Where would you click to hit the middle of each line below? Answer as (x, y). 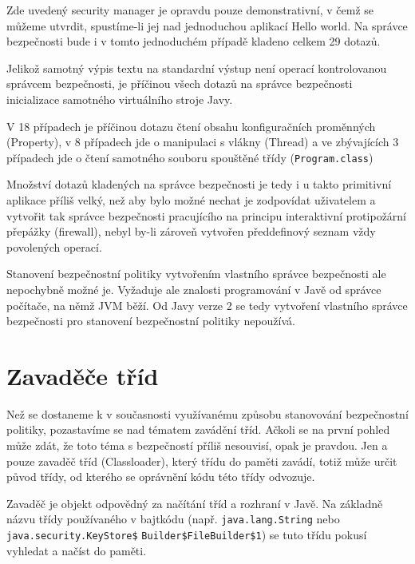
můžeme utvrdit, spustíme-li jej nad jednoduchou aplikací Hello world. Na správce (207, 25)
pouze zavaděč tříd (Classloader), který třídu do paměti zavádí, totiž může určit (202, 461)
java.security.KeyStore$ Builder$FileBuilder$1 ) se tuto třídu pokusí (187, 535)
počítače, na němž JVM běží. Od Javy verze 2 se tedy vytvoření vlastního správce (207, 305)
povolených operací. (54, 246)
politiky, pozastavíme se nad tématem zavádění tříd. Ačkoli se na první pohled (198, 429)
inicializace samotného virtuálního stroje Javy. (120, 99)
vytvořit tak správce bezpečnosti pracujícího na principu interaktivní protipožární (207, 215)
